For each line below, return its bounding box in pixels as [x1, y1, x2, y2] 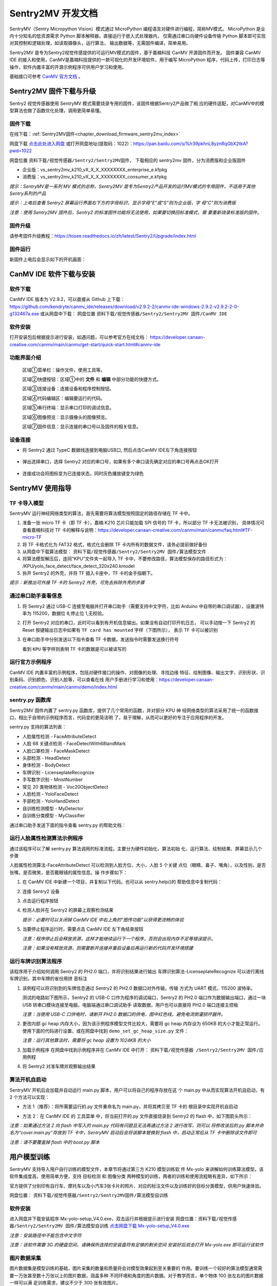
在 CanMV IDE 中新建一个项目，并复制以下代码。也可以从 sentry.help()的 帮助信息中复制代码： [22, 879, 223, 885]
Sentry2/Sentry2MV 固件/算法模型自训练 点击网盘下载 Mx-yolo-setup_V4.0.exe [16, 1223, 190, 1229]
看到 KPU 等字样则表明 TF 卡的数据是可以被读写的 [22, 646, 127, 652]
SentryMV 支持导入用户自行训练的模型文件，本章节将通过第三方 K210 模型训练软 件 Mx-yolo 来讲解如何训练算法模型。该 [9, 1166, 264, 1172]
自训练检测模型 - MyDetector [22, 805, 84, 811]
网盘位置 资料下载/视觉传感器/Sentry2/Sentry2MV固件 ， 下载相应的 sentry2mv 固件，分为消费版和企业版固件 [9, 157, 246, 163]
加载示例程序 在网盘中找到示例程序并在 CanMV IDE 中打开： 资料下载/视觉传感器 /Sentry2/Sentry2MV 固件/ [22, 1047, 260, 1053]
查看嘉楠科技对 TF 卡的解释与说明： [22, 527, 98, 533]
